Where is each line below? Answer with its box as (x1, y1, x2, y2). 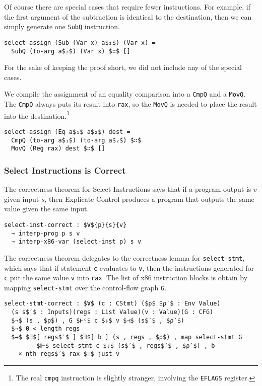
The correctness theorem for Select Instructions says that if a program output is (4, 184, 251, 194)
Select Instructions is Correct (4, 164, 126, 176)
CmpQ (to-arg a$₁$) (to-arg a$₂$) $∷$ (11, 136, 142, 144)
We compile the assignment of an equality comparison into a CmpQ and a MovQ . (4, 89, 246, 99)
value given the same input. (4, 203, 89, 214)
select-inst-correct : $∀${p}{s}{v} (4, 221, 127, 228)
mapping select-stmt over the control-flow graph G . (4, 282, 167, 292)
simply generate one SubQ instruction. (4, 21, 120, 32)
